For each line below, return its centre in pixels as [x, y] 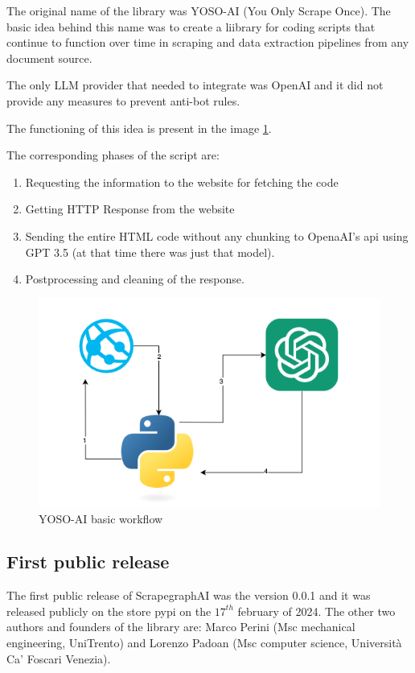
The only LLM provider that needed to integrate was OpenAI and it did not [195, 85]
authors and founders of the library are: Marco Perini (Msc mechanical [181, 627]
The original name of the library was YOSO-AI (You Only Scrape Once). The [199, 10]
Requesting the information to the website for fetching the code [182, 182]
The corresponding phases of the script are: [113, 155]
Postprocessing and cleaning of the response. [135, 279]
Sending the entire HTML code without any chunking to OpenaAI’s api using [217, 235]
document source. [49, 58]
